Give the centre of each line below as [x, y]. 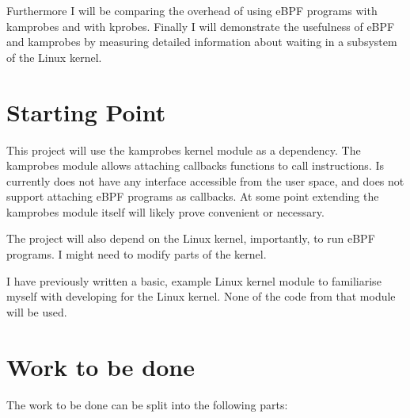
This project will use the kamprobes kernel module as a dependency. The [184, 150]
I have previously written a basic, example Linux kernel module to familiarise [194, 280]
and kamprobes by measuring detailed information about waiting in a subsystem [202, 42]
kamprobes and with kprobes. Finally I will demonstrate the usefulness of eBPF [201, 26]
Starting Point [86, 111]
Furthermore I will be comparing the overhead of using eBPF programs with [192, 10]
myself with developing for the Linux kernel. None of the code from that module [201, 296]
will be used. [37, 311]
